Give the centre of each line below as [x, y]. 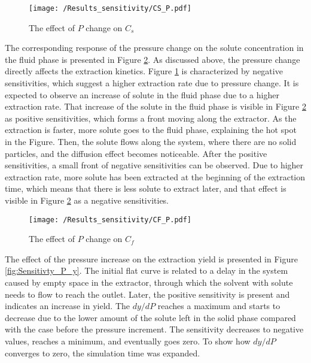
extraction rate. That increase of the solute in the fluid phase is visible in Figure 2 [155, 106]
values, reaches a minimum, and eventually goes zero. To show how [128, 341]
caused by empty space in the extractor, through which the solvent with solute [149, 282]
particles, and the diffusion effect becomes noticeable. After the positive [136, 153]
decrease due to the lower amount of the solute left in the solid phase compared [150, 317]
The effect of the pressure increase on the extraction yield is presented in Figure [151, 258]
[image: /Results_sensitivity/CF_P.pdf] [110, 220]
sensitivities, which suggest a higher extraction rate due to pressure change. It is [152, 83]
